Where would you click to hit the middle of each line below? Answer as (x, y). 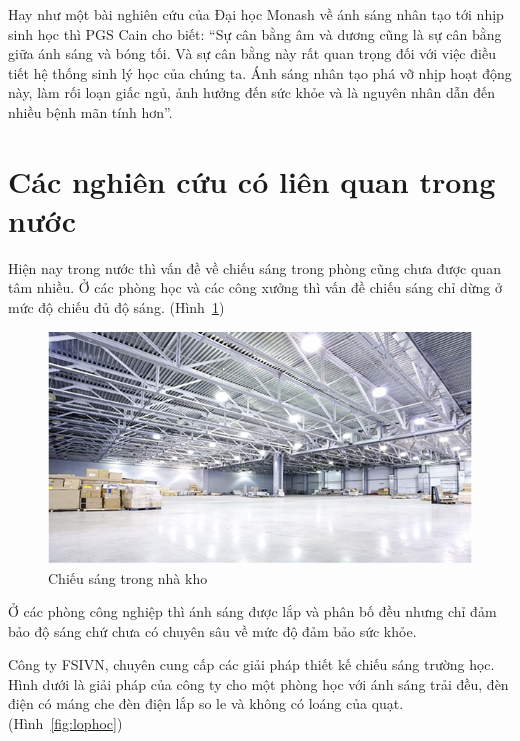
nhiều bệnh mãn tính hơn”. (90, 111)
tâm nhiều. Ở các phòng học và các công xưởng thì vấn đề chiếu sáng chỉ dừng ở (255, 287)
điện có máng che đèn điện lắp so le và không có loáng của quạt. (206, 703)
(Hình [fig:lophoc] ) (65, 723)
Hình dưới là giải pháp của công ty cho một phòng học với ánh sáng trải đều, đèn (258, 683)
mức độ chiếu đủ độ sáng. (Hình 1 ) (116, 307)
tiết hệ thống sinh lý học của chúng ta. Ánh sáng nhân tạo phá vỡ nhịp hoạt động (260, 72)
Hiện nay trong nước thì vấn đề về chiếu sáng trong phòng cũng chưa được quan (254, 267)
